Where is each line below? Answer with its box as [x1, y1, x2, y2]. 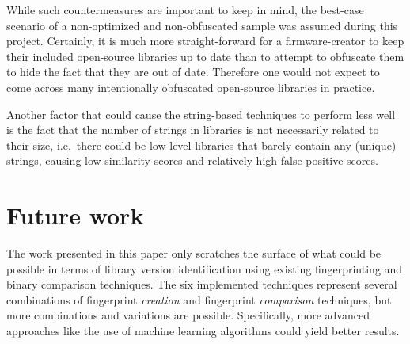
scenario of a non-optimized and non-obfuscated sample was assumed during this [6, 17, 398, 33]
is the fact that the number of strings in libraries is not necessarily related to [6, 121, 379, 138]
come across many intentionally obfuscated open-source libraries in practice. [6, 78, 375, 95]
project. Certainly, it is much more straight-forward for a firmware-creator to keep [6, 32, 404, 49]
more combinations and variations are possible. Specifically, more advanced [6, 307, 370, 323]
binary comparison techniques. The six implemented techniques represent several [6, 276, 397, 292]
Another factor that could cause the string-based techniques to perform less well [6, 105, 396, 122]
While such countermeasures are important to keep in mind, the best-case [6, 2, 364, 17]
